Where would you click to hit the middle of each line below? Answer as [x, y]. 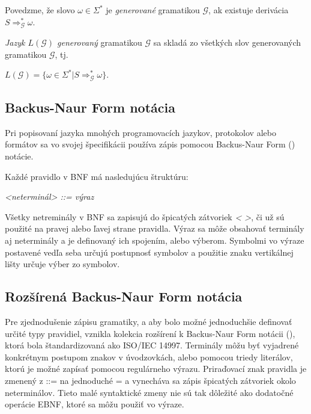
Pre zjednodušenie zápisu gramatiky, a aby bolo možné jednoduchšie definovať [149, 322]
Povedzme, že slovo [40, 10]
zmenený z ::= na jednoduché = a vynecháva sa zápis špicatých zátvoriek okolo [150, 380]
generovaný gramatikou [100, 42]
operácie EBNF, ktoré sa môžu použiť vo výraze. [95, 404]
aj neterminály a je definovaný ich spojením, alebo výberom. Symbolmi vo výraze [155, 240]
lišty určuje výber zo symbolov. [62, 264]
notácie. [19, 156]
